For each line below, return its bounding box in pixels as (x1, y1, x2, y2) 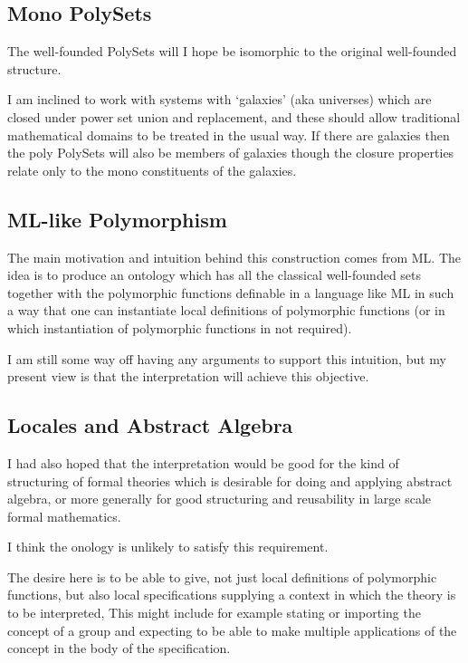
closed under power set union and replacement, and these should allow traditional (7, 107, 461, 126)
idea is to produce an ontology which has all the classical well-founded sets (7, 265, 422, 284)
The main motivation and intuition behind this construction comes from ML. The (7, 247, 462, 266)
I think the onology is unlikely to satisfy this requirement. (7, 537, 329, 556)
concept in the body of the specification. (7, 639, 231, 658)
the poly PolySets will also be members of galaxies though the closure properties (7, 143, 454, 162)
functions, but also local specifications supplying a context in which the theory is (7, 585, 456, 604)
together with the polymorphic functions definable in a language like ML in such (7, 283, 454, 302)
